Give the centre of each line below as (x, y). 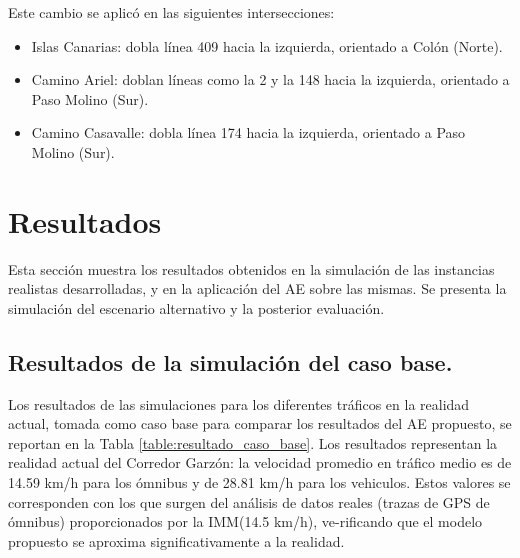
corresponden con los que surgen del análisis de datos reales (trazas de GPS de (249, 501)
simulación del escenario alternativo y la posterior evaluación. (196, 307)
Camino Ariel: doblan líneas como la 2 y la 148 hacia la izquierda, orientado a (270, 79)
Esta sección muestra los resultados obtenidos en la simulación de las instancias (251, 268)
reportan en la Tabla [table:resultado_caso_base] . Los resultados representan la (253, 442)
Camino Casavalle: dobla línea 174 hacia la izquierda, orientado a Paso (248, 132)
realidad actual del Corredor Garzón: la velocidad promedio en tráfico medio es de (260, 462)
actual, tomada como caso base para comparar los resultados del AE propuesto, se (260, 423)
